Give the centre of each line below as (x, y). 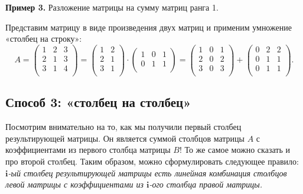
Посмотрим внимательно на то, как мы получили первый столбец (123, 127)
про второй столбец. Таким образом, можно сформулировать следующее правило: (152, 161)
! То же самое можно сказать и (234, 150)
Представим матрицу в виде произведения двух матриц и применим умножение (149, 27)
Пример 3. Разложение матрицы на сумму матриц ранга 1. (112, 7)
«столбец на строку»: (44, 39)
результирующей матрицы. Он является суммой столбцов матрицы (125, 138)
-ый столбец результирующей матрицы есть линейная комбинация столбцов (147, 173)
